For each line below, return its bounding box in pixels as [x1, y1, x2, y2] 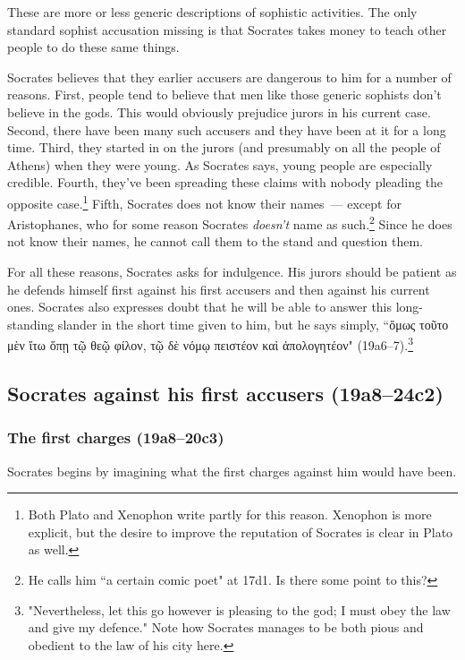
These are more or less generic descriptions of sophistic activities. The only [7, 3, 418, 21]
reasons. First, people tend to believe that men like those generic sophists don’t [7, 85, 442, 104]
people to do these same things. [7, 38, 180, 56]
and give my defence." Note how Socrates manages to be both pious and [28, 618, 424, 637]
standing [7, 314, 55, 333]
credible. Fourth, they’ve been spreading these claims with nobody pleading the [7, 173, 444, 192]
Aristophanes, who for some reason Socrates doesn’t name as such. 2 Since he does [7, 212, 452, 233]
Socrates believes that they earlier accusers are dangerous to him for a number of [7, 67, 452, 86]
